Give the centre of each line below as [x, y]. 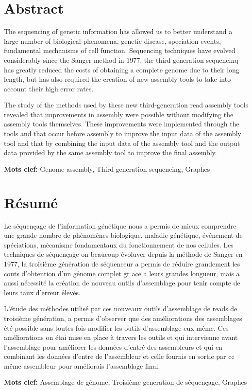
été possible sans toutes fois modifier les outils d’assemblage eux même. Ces [116, 328]
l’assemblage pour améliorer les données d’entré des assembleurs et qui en [113, 346]
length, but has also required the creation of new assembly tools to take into [118, 79]
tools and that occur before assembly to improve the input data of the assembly [123, 133]
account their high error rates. [49, 88]
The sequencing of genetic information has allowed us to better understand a [118, 31]
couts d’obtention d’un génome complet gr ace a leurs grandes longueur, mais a [122, 273]
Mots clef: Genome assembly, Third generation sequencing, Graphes [107, 168]
